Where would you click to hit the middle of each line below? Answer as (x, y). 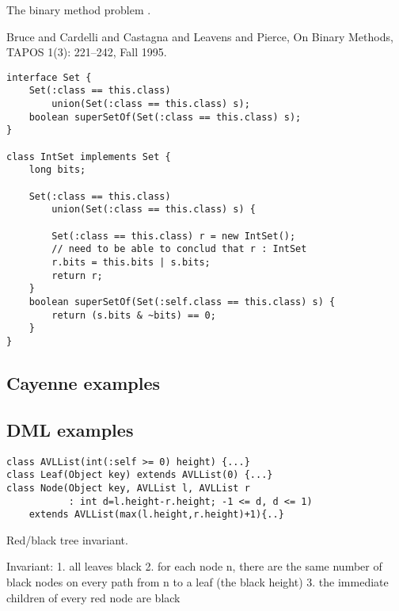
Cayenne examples (83, 382)
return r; (77, 275)
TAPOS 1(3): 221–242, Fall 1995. (87, 52)
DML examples (70, 429)
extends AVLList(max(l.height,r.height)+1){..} (156, 515)
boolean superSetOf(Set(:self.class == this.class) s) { (182, 302)
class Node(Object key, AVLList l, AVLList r (128, 488)
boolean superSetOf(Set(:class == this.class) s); (165, 117)
